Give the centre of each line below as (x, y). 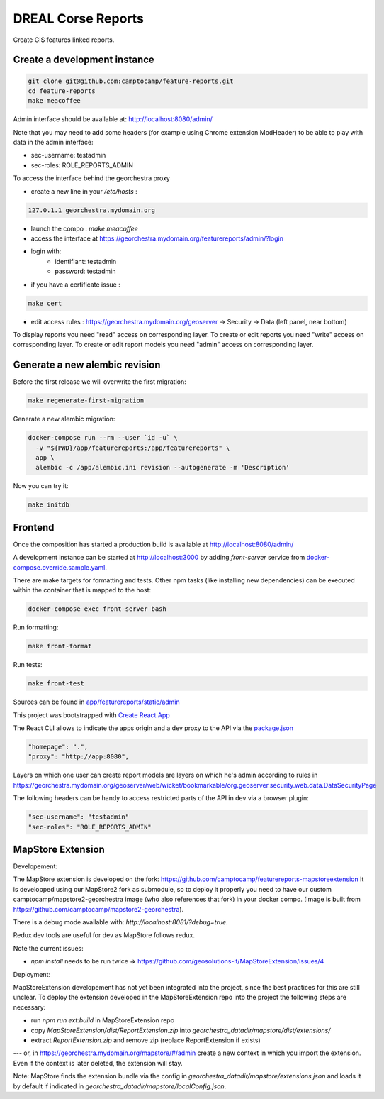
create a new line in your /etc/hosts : (84, 191)
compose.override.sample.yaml (59, 567)
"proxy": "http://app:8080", (79, 757)
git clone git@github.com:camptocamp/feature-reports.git (131, 81)
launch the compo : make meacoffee (84, 228)
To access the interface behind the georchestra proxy (91, 178)
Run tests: (28, 665)
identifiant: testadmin (86, 261)
